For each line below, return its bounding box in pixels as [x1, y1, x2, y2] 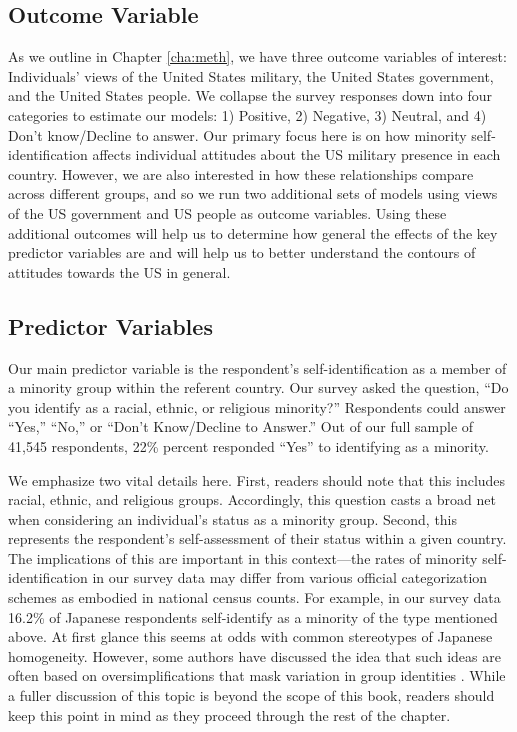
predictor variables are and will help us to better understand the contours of [8, 242, 476, 263]
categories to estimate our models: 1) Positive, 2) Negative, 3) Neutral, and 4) [8, 104, 487, 125]
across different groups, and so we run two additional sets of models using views [8, 183, 498, 204]
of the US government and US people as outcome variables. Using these [8, 202, 447, 223]
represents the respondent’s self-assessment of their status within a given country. [8, 528, 507, 549]
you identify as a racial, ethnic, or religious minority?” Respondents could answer [8, 396, 506, 417]
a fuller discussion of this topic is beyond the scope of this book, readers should [8, 685, 495, 706]
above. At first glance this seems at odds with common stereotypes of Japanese [8, 626, 493, 647]
